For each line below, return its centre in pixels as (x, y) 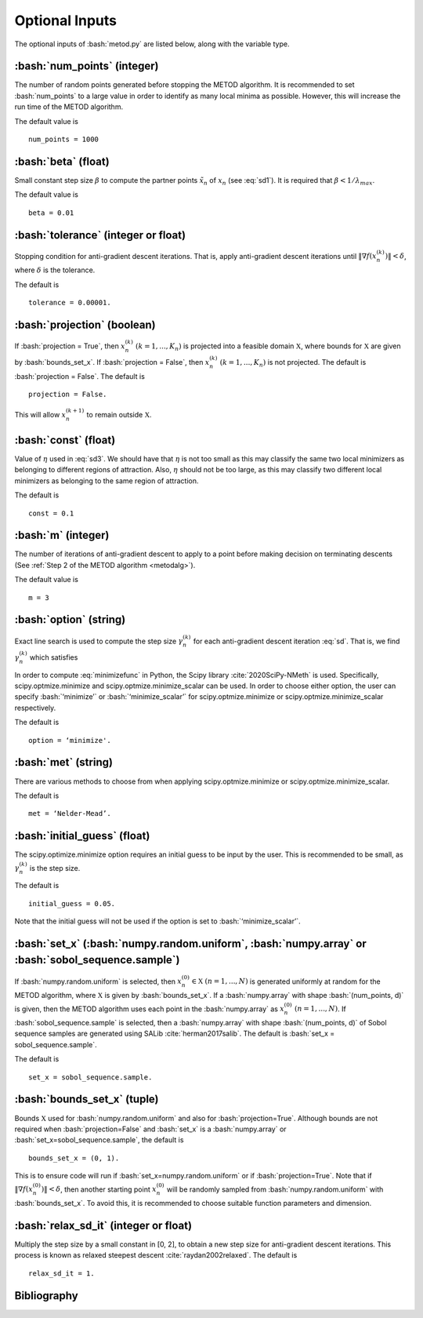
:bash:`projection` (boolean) (85, 324)
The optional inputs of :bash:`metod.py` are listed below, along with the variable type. (152, 44)
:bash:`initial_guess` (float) (82, 836)
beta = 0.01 (51, 213)
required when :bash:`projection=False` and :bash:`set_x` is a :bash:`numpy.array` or (150, 1129)
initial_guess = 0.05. (72, 903)
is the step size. (55, 868)
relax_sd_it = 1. (61, 1273)
